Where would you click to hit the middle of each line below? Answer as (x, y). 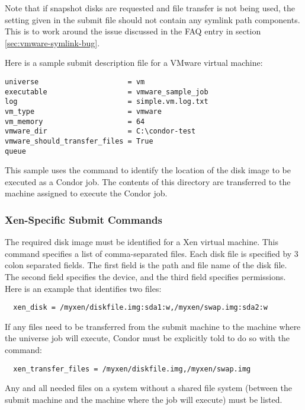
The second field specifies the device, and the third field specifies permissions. (145, 276)
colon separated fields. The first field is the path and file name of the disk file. (146, 265)
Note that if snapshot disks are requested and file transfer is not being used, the (150, 8)
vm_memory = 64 (75, 121)
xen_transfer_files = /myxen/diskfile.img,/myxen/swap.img (132, 369)
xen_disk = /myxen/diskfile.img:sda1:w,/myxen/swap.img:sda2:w (140, 308)
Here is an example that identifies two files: (83, 288)
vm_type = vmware (83, 111)
